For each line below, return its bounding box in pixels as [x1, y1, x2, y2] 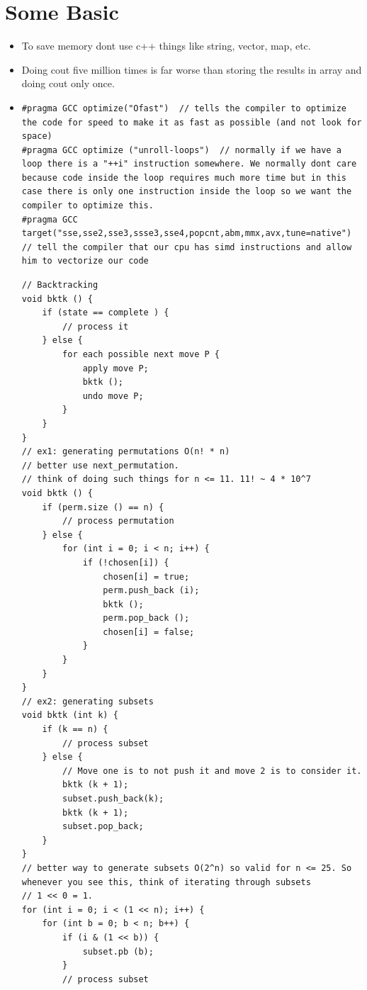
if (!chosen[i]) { [82, 557, 169, 568]
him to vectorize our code [21, 256, 149, 266]
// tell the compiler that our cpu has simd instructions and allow [21, 242, 352, 252]
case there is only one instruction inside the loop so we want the [21, 186, 352, 197]
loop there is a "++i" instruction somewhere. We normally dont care [21, 159, 357, 169]
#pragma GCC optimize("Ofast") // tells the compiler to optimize [21, 103, 346, 113]
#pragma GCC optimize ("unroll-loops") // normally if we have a [21, 145, 341, 155]
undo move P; [82, 390, 144, 401]
